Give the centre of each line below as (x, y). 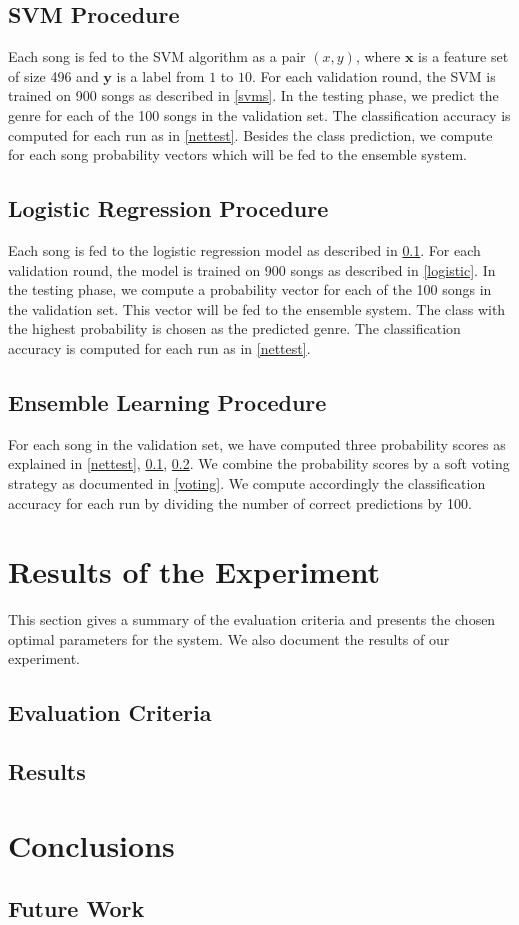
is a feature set (463, 56)
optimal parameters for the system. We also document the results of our (229, 638)
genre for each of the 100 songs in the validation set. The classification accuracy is (259, 114)
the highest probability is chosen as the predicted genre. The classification (234, 328)
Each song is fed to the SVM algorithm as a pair (157, 56)
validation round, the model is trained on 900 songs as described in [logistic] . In (252, 269)
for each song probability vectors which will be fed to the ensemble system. (237, 154)
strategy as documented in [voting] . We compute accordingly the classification (247, 482)
